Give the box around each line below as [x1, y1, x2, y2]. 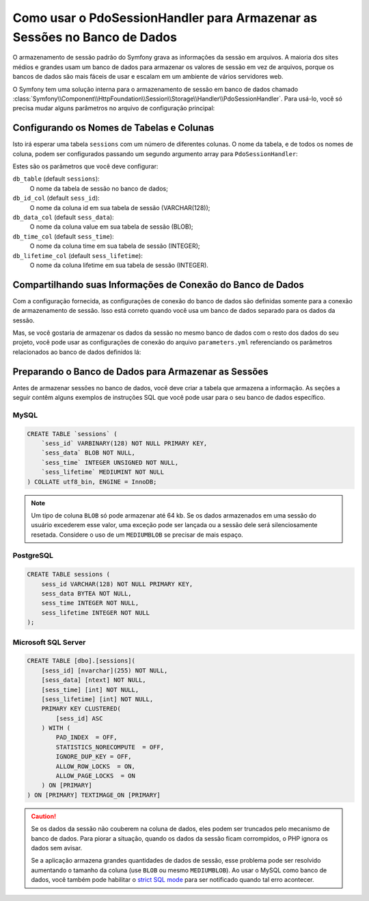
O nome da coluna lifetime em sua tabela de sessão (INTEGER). [29, 261, 208, 269]
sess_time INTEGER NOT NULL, [41, 599, 139, 607]
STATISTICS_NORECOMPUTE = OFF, [55, 743, 164, 751]
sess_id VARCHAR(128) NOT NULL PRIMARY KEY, [41, 580, 193, 588]
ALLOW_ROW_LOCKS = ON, [55, 762, 136, 770]
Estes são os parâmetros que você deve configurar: [12, 162, 159, 170]
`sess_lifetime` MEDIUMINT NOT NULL [41, 468, 164, 476]
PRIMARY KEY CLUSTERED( [41, 705, 121, 713]
